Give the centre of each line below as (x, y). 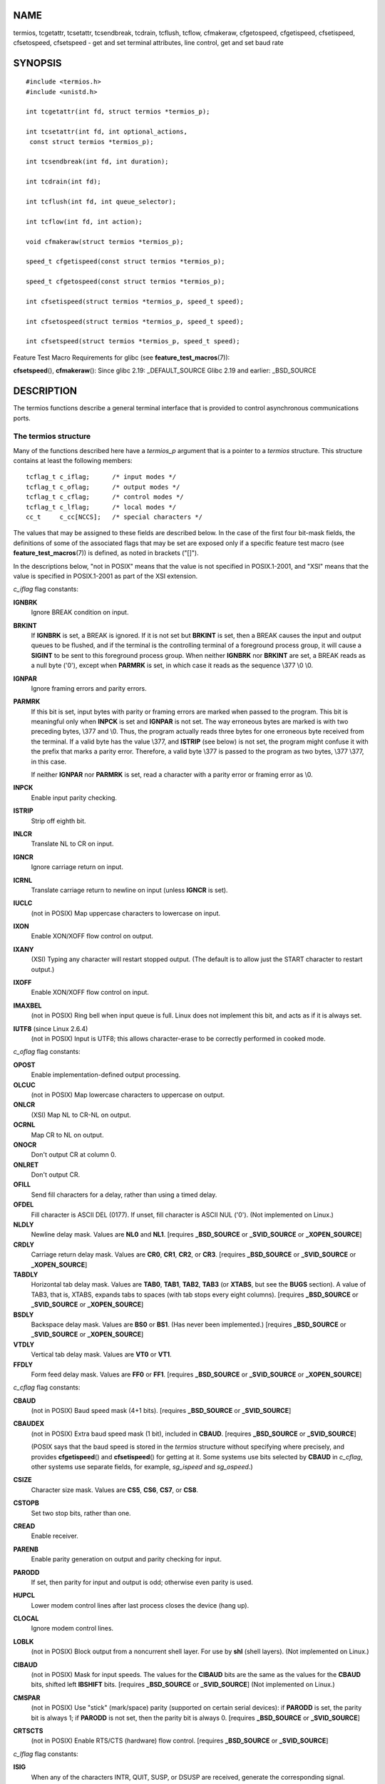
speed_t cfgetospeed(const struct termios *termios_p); (125, 282)
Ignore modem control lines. (72, 1628)
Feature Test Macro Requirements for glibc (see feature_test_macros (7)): (122, 358)
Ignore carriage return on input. (77, 867)
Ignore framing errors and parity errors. (89, 688)
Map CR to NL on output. (67, 1135)
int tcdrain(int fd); (63, 182)
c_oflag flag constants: (47, 1052)
